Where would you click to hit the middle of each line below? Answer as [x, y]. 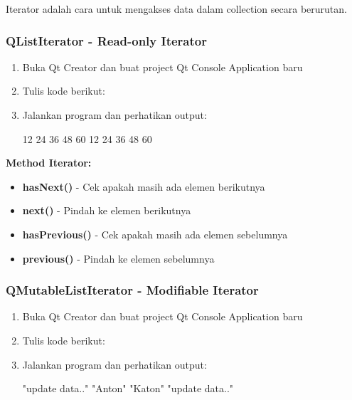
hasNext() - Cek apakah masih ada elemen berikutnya [144, 186]
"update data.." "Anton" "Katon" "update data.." [128, 388]
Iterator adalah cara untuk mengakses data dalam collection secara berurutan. [176, 9]
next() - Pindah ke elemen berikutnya [107, 210]
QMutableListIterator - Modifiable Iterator [132, 290]
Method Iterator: [49, 163]
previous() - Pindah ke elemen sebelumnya [118, 258]
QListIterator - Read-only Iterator [106, 40]
